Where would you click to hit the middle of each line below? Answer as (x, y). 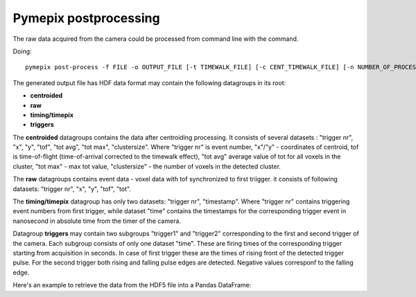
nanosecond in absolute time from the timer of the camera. (97, 221)
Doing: (22, 51)
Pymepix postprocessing (86, 18)
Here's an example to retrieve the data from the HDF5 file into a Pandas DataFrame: (132, 285)
